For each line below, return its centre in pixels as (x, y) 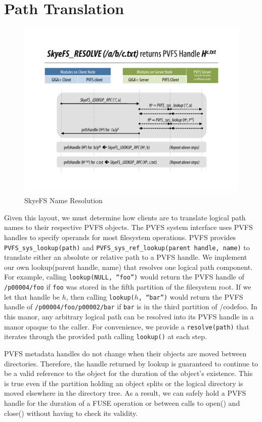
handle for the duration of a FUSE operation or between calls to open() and (122, 403)
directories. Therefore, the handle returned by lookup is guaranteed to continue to (131, 363)
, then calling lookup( (100, 296)
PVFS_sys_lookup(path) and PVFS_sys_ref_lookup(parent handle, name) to (127, 247)
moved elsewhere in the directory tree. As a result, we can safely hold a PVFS (125, 393)
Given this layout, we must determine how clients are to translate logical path (125, 217)
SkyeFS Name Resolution (63, 200)
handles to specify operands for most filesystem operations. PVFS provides (120, 237)
